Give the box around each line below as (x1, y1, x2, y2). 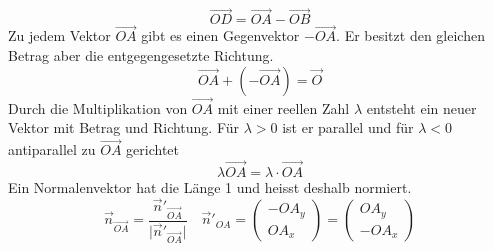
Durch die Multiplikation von (8, 97, 188, 118)
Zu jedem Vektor (8, 25, 111, 46)
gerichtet (126, 139, 179, 160)
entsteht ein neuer (366, 97, 477, 118)
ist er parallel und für (282, 117, 414, 138)
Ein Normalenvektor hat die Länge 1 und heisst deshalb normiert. (8, 177, 412, 198)
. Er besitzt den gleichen (336, 25, 485, 46)
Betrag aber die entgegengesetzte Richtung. (8, 45, 274, 66)
